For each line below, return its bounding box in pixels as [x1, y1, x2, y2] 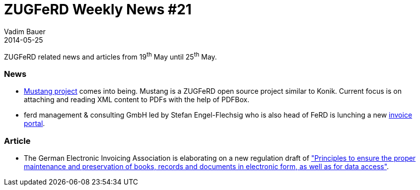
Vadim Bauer [4, 27, 46, 36]
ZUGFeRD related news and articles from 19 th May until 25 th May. [4, 51, 217, 61]
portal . [24, 119, 45, 128]
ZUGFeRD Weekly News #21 [4, 1, 192, 18]
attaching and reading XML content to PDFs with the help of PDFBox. [24, 95, 250, 104]
